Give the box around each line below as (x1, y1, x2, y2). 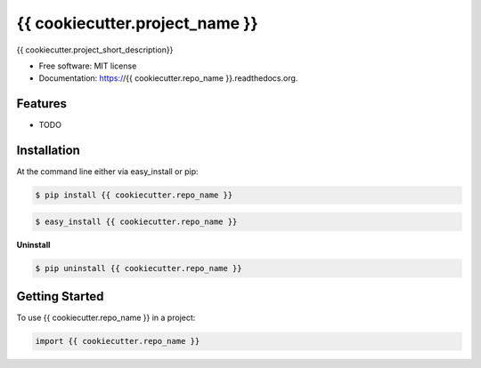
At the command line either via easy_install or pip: (16, 166, 200, 177)
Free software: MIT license (38, 60, 137, 71)
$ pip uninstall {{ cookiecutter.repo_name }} (35, 263, 242, 273)
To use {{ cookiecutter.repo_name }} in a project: (16, 312, 196, 324)
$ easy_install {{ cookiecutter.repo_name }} (35, 216, 238, 227)
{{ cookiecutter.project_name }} (16, 13, 258, 33)
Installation (16, 143, 80, 158)
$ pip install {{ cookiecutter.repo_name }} (35, 190, 233, 200)
